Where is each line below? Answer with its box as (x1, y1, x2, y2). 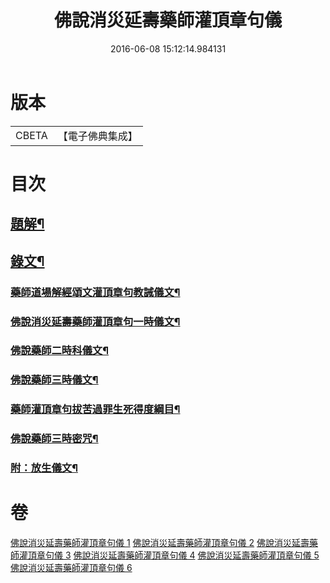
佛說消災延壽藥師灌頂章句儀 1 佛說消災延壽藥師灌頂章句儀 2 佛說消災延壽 (10, 537, 310, 549)
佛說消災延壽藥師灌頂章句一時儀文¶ (10, 314, 181, 328)
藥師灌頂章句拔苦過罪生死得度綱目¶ (10, 402, 181, 416)
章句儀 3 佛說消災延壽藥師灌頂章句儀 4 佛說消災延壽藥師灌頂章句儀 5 (36, 549, 320, 561)
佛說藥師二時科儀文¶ (10, 344, 110, 358)
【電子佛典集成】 (57, 129, 138, 143)
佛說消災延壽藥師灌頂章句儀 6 (10, 562, 133, 574)
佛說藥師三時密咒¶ (10, 432, 99, 446)
